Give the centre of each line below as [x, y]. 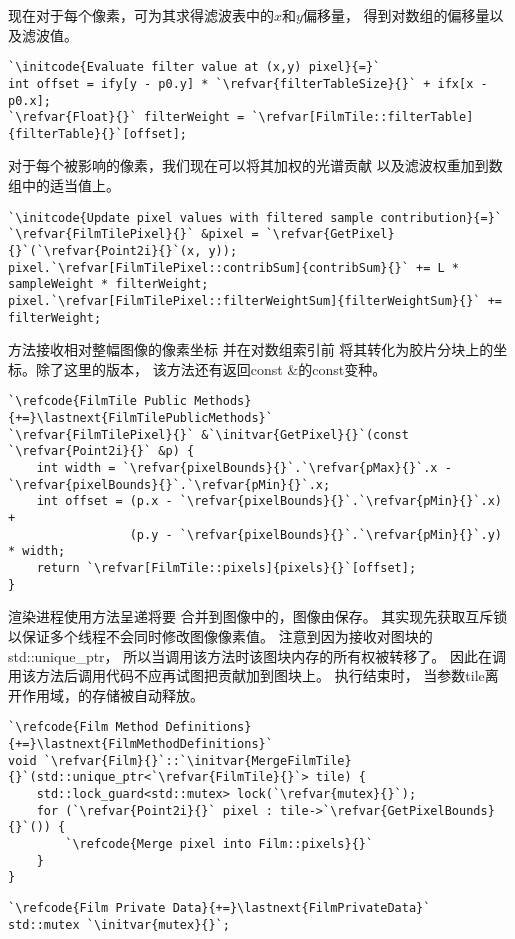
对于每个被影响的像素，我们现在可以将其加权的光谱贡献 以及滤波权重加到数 [255, 165]
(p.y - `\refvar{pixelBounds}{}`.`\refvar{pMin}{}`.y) [315, 534]
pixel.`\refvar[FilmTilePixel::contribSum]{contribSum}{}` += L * [234, 267]
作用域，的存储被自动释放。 [112, 694]
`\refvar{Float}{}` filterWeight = [126, 117]
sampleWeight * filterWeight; [108, 284]
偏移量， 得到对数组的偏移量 [396, 15]
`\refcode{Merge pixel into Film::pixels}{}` [219, 843]
